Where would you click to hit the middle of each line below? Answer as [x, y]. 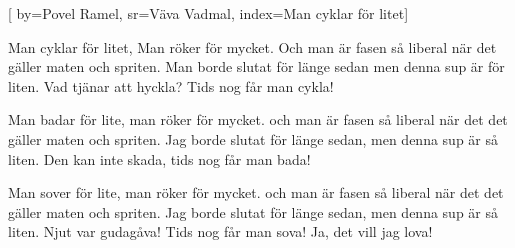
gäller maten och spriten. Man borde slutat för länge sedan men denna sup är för [256, 66]
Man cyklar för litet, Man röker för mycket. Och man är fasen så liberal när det [252, 46]
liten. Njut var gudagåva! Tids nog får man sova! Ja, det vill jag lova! [220, 231]
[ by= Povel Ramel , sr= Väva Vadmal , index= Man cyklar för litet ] [208, 13]
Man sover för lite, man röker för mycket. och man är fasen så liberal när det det [256, 192]
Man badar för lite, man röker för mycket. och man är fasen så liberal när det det [258, 119]
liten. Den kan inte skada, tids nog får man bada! [159, 158]
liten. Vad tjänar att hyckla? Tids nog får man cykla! [171, 85]
